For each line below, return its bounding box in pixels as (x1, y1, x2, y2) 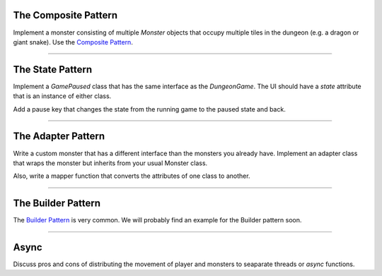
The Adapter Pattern (13, 131, 105, 143)
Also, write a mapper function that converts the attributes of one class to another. (13, 172, 250, 180)
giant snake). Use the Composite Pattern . (13, 37, 134, 46)
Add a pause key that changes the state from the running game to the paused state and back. (13, 104, 286, 113)
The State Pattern (13, 64, 93, 76)
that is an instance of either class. (13, 92, 112, 100)
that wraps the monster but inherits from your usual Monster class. (13, 159, 208, 167)
